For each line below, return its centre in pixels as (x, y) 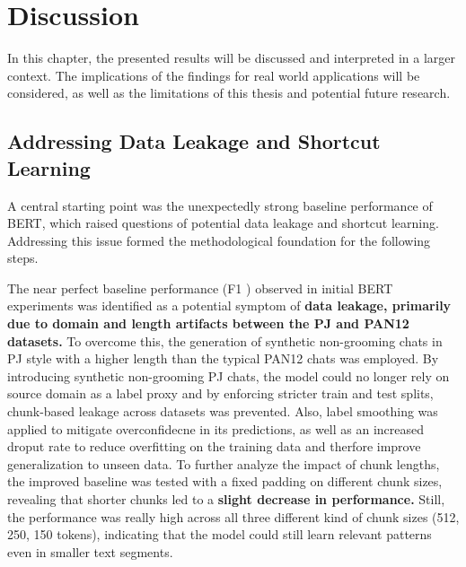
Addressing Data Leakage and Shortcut (194, 141)
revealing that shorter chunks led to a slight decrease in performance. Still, (226, 499)
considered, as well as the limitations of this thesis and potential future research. (229, 93)
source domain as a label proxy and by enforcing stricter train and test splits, (220, 393)
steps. (23, 258)
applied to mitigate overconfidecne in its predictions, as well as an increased (216, 428)
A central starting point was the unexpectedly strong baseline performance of (220, 205)
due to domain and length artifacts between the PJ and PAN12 (208, 323)
